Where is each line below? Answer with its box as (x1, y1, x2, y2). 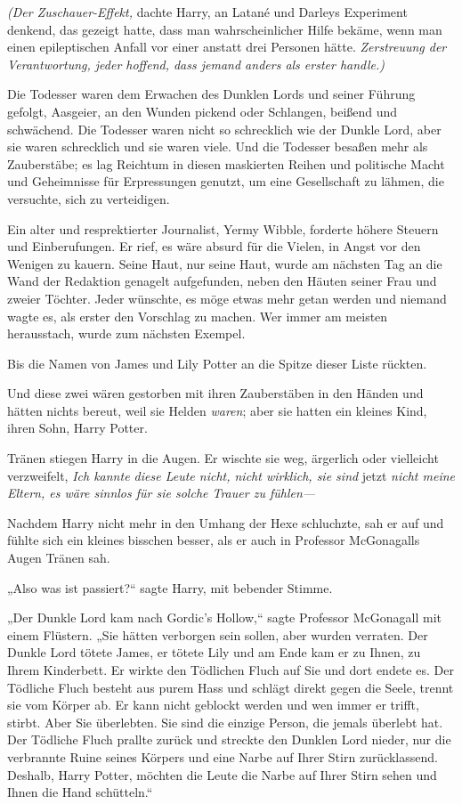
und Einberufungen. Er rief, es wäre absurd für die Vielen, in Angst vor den (7, 237, 421, 256)
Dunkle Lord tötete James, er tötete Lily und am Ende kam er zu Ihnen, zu (7, 643, 421, 662)
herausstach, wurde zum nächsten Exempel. (7, 324, 246, 343)
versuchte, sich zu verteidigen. (7, 189, 170, 207)
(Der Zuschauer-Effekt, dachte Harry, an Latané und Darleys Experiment (7, 3, 408, 20)
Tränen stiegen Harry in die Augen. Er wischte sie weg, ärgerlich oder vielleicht (7, 449, 439, 467)
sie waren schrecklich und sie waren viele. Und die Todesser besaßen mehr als (7, 137, 428, 156)
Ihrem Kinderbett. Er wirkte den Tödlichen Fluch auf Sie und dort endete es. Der (7, 661, 454, 678)
